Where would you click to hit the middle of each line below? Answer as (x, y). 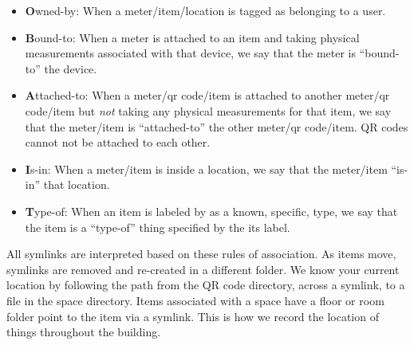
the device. (71, 68)
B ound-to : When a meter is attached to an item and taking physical (192, 37)
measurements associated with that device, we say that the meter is (191, 53)
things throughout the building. (84, 332)
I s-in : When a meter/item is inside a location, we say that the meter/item (206, 169)
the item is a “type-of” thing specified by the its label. (158, 227)
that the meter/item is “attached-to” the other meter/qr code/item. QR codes (217, 126)
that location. (77, 184)
